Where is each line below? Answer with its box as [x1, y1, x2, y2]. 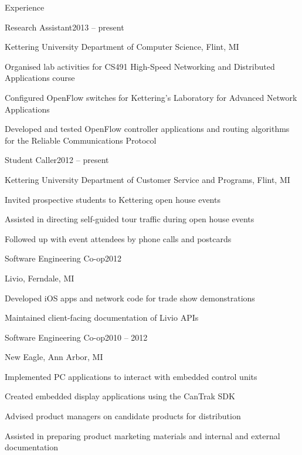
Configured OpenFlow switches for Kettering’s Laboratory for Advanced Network [5, 91, 297, 103]
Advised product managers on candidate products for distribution [5, 410, 241, 422]
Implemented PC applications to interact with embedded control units [5, 370, 257, 382]
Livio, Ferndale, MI [5, 271, 74, 284]
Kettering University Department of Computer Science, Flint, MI [5, 40, 239, 53]
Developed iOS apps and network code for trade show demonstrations [5, 291, 255, 304]
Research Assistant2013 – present [5, 21, 124, 33]
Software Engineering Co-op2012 [5, 252, 122, 264]
